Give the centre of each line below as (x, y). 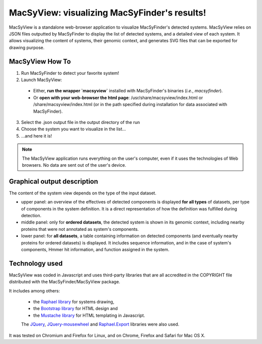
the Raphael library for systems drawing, (74, 302)
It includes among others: (34, 291)
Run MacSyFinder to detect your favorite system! (70, 73)
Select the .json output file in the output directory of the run (81, 122)
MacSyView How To (40, 61)
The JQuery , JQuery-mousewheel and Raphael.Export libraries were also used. (100, 324)
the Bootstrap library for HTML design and (76, 309)
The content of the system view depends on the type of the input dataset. (83, 193)
